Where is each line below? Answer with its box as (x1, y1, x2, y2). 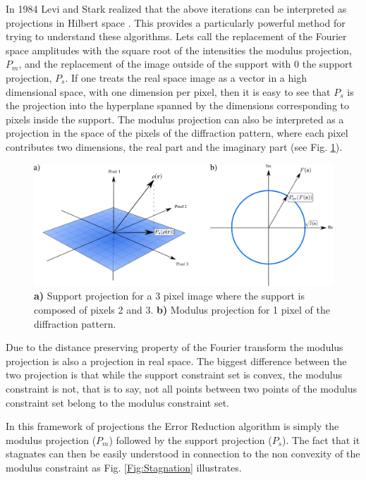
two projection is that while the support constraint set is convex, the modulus (6, 367, 342, 382)
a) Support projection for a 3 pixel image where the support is (34, 288, 305, 303)
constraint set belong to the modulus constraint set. (6, 395, 230, 410)
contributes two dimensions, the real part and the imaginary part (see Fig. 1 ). (6, 139, 343, 154)
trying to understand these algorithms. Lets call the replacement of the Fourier (6, 29, 347, 44)
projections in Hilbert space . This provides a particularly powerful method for (6, 15, 346, 30)
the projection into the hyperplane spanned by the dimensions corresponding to (6, 98, 350, 113)
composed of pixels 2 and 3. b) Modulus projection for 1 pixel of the (34, 302, 331, 316)
